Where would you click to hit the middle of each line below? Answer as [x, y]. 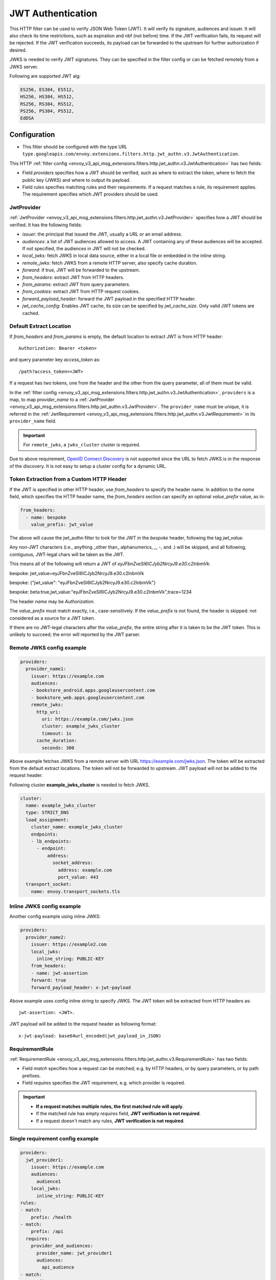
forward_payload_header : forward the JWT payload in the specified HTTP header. [109, 298]
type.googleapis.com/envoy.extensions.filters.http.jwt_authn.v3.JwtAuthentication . [131, 154]
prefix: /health [51, 1217]
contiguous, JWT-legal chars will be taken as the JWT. [67, 554]
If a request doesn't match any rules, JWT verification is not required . [110, 1121]
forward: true [49, 980]
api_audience [58, 1267]
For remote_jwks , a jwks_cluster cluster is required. [82, 444]
